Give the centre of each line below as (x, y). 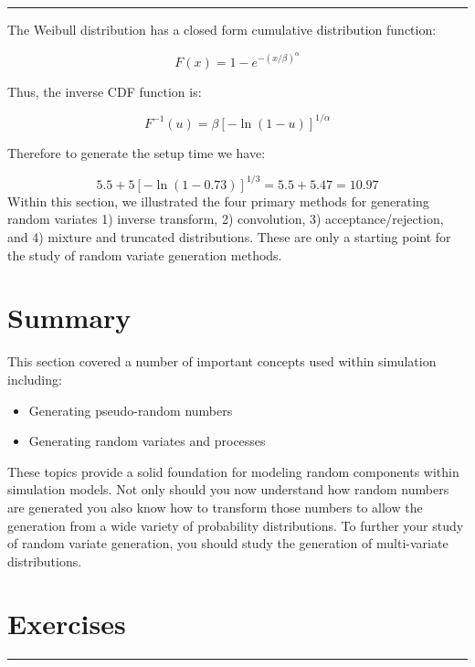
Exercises (67, 624)
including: (35, 379)
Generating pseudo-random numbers (131, 410)
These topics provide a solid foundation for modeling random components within (233, 471)
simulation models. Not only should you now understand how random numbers (228, 489)
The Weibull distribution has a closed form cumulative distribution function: (222, 29)
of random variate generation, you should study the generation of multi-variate (228, 543)
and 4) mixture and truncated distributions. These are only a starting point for (229, 237)
